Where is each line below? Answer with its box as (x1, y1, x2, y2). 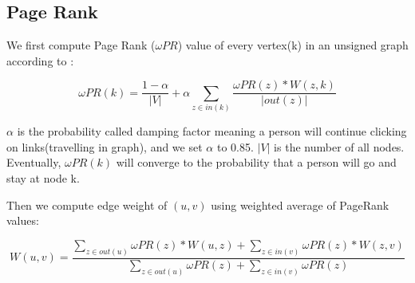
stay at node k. (6, 170, 80, 187)
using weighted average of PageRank (211, 196, 389, 213)
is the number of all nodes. (274, 138, 405, 155)
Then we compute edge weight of (6, 196, 168, 213)
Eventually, (6, 154, 61, 171)
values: (6, 212, 39, 229)
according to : (6, 52, 74, 69)
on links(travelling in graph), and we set (6, 138, 203, 155)
